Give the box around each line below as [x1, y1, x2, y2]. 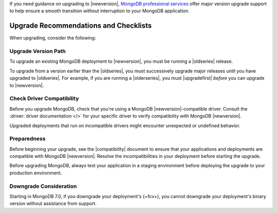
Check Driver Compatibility [9, 95, 79, 102]
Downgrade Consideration [9, 183, 77, 190]
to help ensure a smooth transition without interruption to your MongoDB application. [9, 8, 190, 14]
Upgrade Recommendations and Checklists [9, 21, 152, 30]
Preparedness [9, 135, 46, 143]
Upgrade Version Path [9, 48, 66, 55]
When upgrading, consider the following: [9, 35, 96, 41]
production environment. [9, 170, 62, 176]
